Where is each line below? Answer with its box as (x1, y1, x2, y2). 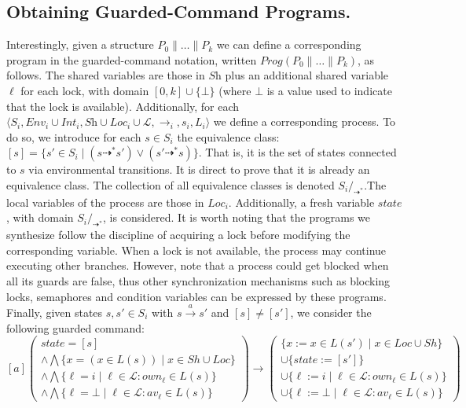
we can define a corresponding (216, 36, 361, 53)
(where (218, 82, 251, 98)
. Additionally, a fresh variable (228, 193, 375, 210)
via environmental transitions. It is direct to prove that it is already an (28, 161, 370, 178)
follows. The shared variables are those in (6, 67, 205, 83)
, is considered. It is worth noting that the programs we (103, 209, 370, 226)
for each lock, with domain (20, 82, 149, 98)
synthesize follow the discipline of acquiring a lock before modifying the (6, 226, 350, 243)
